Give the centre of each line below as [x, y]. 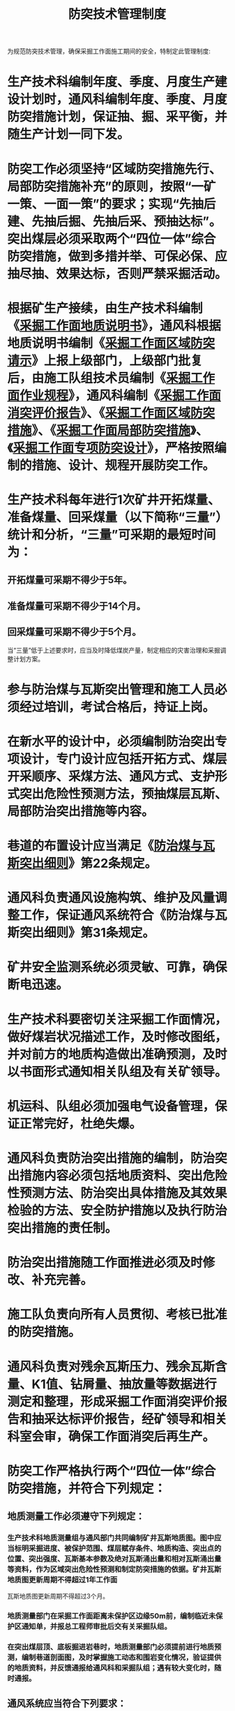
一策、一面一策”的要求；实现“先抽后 [112, 204]
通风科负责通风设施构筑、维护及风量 [111, 898]
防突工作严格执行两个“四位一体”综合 [112, 1471]
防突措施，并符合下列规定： [87, 1488]
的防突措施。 [44, 1332]
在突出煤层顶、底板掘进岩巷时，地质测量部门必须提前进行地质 [111, 1647]
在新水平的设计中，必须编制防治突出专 [117, 741]
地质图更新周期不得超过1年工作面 [62, 1580]
